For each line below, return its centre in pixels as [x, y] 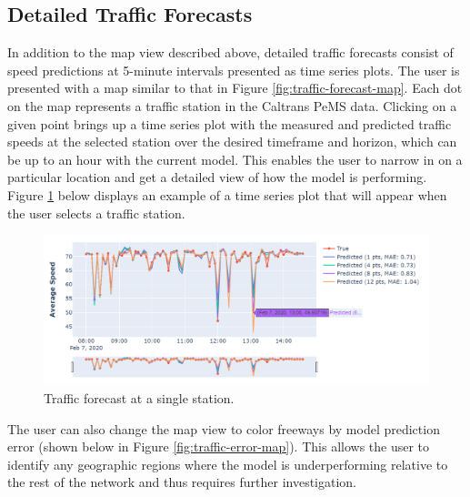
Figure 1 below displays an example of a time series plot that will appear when [227, 194]
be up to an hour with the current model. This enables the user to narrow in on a [235, 159]
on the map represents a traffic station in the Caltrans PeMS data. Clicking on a [232, 105]
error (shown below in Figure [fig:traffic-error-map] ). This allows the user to [219, 446]
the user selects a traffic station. [96, 213]
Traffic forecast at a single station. [139, 397]
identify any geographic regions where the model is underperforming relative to [228, 464]
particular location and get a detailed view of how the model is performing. [217, 177]
